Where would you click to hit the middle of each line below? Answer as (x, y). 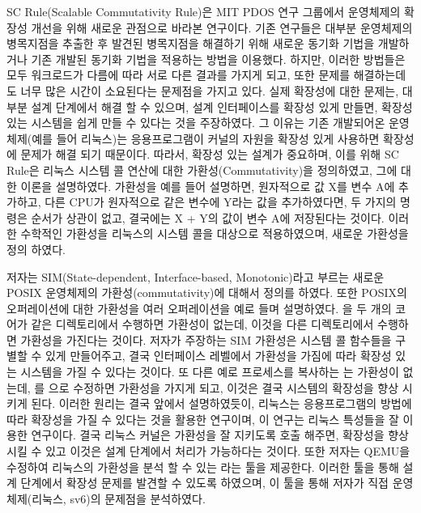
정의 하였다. (36, 249)
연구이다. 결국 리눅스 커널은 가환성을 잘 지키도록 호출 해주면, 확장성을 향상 (220, 435)
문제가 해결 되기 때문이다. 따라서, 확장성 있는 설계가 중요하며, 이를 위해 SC (210, 154)
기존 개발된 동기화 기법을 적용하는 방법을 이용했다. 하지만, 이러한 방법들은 (218, 59)
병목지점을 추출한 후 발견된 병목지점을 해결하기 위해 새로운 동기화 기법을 (191, 43)
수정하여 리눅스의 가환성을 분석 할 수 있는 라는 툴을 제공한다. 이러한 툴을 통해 (203, 466)
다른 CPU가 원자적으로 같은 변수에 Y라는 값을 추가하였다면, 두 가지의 (221, 202)
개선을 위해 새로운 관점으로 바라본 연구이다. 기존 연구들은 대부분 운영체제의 (222, 27)
